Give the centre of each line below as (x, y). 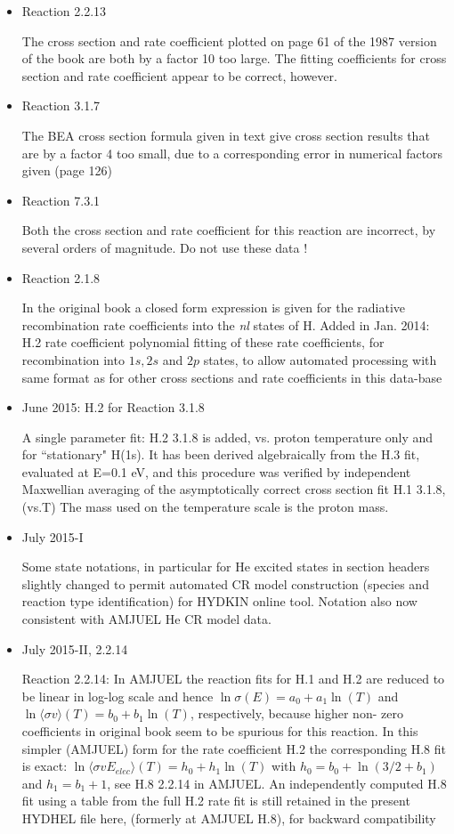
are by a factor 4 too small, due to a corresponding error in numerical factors (232, 153)
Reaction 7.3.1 (61, 200)
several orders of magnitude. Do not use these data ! (165, 247)
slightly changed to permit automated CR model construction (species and (225, 583)
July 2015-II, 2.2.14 (75, 648)
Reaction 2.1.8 (61, 277)
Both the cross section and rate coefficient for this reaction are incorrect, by (229, 230)
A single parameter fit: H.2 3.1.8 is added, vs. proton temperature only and (227, 437)
